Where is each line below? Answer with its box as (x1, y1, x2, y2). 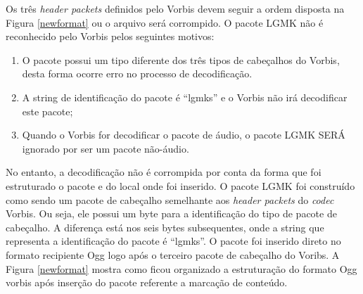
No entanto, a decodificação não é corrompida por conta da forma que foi (6, 165, 321, 179)
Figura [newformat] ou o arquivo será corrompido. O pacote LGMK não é (6, 15, 324, 30)
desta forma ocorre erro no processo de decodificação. (22, 66, 253, 81)
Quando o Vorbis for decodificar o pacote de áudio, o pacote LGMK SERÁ (22, 127, 345, 142)
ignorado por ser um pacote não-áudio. (22, 141, 189, 155)
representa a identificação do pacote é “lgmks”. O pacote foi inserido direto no (6, 234, 341, 248)
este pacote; (22, 103, 73, 118)
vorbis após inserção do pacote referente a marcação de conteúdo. (6, 275, 288, 290)
